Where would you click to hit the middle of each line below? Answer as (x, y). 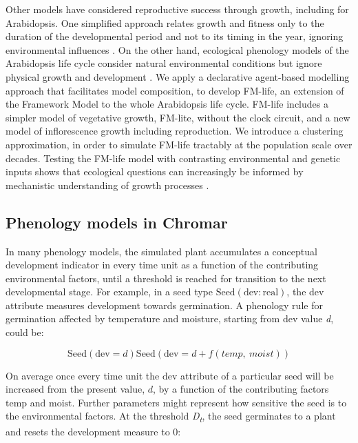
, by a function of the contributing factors (241, 389)
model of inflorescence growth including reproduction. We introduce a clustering (175, 131)
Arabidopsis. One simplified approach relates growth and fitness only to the (165, 22)
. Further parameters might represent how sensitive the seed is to (209, 402)
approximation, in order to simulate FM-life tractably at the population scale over (179, 144)
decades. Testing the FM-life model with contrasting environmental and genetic (173, 158)
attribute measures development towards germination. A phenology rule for (164, 305)
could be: (25, 332)
